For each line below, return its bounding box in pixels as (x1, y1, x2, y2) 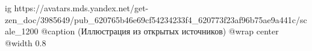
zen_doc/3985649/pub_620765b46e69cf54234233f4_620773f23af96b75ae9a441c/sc (5, 13, 307, 26)
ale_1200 (5, 25, 39, 37)
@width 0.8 (5, 36, 46, 49)
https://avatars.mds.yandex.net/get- (14, 2, 149, 14)
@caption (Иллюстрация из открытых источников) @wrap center (41, 25, 279, 37)
